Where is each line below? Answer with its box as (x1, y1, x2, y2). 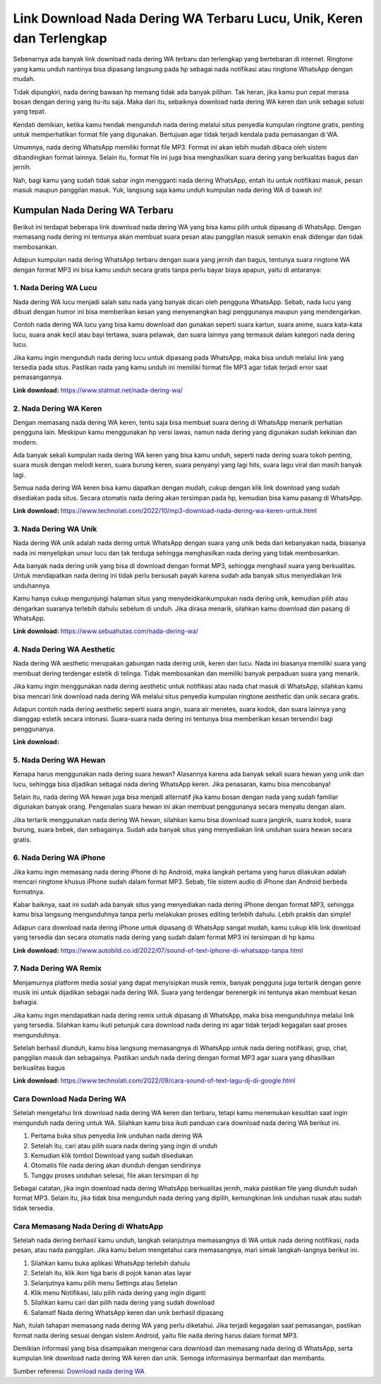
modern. (13, 438, 38, 446)
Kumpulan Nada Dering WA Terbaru (13, 204, 174, 216)
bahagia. (13, 998, 39, 1006)
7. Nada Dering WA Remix (13, 963, 102, 973)
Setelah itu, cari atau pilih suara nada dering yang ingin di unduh (30, 1141, 218, 1150)
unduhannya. (13, 581, 52, 589)
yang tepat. (13, 107, 47, 116)
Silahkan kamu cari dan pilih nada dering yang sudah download (30, 1299, 215, 1307)
